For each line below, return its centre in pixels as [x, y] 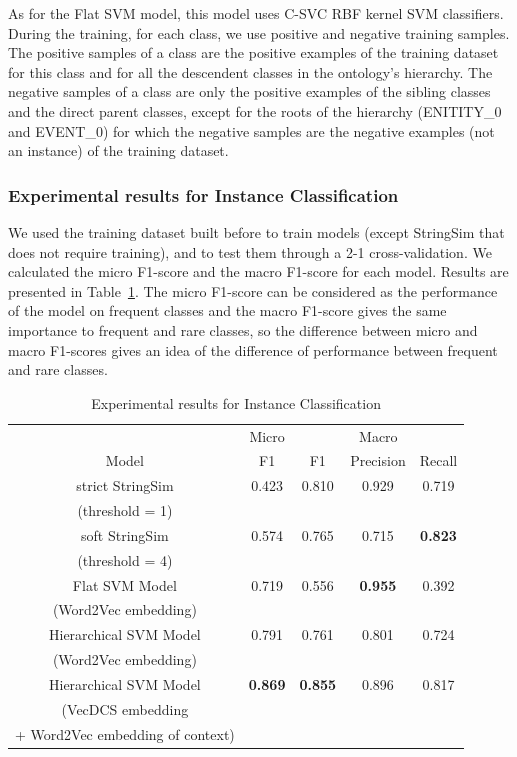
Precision [378, 460]
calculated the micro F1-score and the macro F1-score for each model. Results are [258, 271]
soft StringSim [125, 534]
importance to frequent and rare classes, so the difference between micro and [243, 329]
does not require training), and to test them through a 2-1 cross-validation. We [250, 251]
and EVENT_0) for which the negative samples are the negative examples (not [251, 130]
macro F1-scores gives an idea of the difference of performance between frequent [253, 349]
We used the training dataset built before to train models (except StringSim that [256, 231]
